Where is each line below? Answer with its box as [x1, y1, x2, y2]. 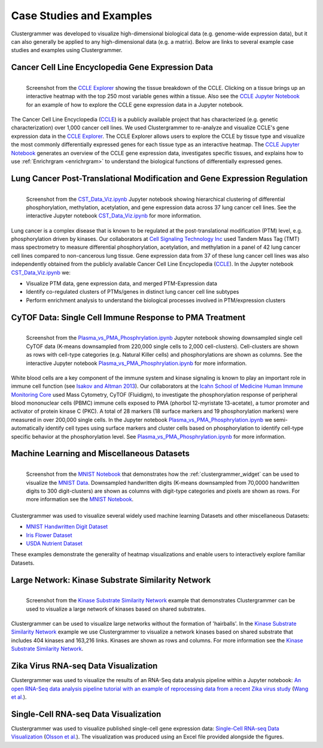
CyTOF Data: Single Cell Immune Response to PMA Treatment [11, 312, 246, 322]
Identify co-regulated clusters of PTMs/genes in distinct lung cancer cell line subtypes [26, 288, 239, 295]
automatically [11, 424, 44, 432]
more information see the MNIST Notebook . [26, 496, 134, 503]
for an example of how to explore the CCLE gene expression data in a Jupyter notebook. [26, 101, 244, 108]
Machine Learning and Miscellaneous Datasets [11, 448, 190, 459]
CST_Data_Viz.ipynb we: [11, 269, 71, 276]
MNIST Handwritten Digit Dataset [26, 523, 108, 530]
